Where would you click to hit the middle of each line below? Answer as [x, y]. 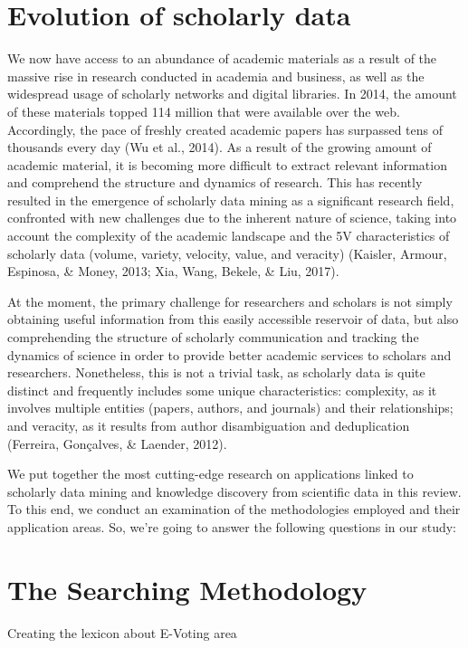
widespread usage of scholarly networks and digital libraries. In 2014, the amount [232, 94]
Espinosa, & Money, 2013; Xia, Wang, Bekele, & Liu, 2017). [173, 271]
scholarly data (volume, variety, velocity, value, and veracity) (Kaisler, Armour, [227, 253]
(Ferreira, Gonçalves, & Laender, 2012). [117, 443]
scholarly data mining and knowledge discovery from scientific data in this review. [234, 491]
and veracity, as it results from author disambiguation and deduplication [209, 425]
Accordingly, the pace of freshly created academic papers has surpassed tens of [225, 129]
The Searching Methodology [187, 589]
